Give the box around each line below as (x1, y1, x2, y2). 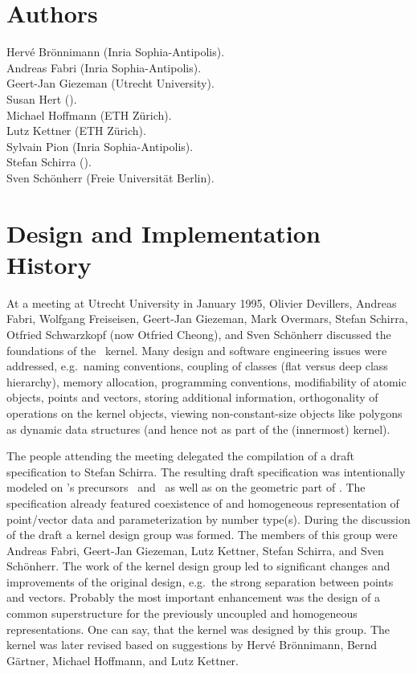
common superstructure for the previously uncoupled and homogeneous (6, 605, 358, 622)
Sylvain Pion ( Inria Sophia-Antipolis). (6, 137, 194, 154)
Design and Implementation (6, 216, 321, 249)
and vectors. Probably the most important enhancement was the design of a (6, 589, 380, 606)
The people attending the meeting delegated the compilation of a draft (6, 447, 354, 464)
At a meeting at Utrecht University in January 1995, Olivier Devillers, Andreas (6, 294, 397, 311)
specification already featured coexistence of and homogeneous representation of (6, 494, 399, 511)
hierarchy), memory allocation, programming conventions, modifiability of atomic (6, 373, 407, 390)
